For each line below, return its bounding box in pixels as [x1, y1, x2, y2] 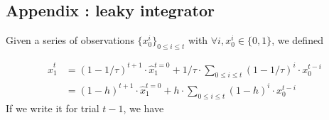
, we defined [271, 33, 323, 48]
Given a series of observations [6, 33, 134, 48]
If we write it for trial [6, 100, 99, 115]
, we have [123, 100, 164, 115]
